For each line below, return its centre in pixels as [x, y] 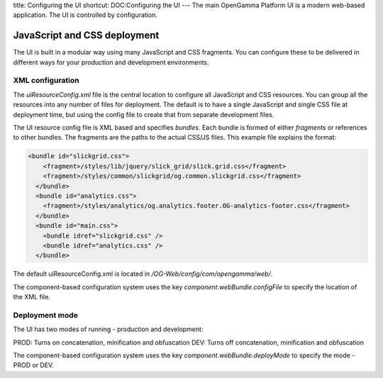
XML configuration [46, 80]
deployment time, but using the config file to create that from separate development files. [144, 114]
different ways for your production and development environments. [111, 62]
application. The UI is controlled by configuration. [85, 15]
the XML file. [32, 297]
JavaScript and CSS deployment [86, 35]
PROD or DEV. [34, 365]
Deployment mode [45, 315]
